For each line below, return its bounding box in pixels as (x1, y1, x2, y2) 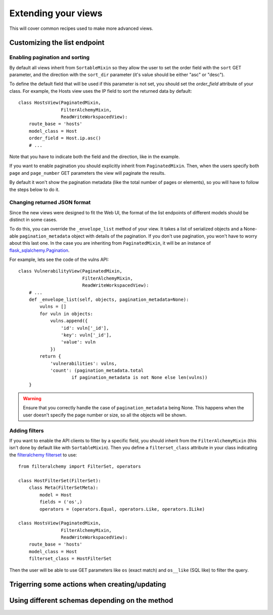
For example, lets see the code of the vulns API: (9, 256, 109, 263)
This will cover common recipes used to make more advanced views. (9, 25, 154, 31)
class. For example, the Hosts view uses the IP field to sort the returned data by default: (9, 88, 192, 94)
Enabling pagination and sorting (9, 54, 90, 61)
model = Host (39, 492, 72, 497)
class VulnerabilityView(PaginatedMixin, (18, 268, 122, 274)
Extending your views (9, 8, 103, 19)
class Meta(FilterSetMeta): (28, 485, 99, 491)
